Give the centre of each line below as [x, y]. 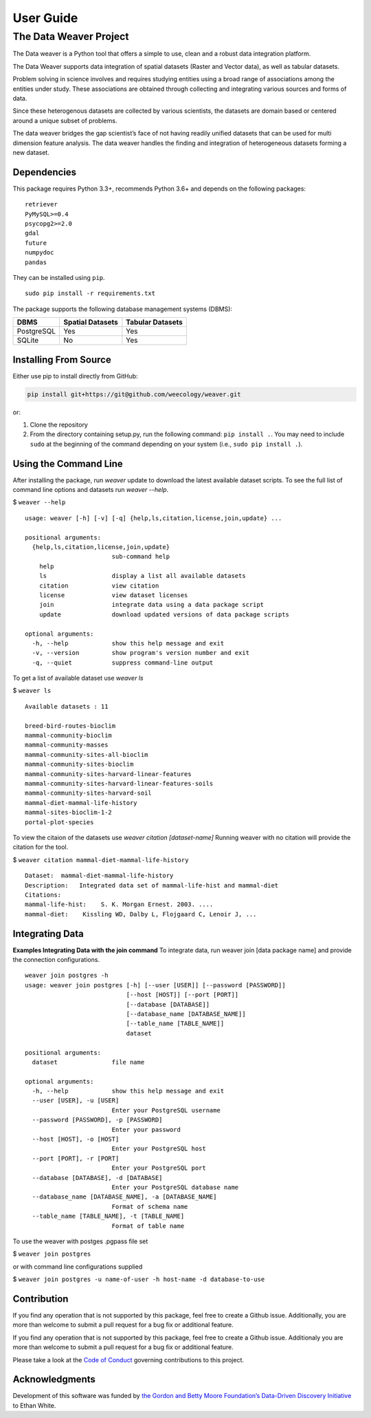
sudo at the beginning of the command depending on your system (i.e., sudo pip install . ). [166, 444]
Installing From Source [62, 359]
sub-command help [141, 557]
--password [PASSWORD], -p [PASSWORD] [97, 1120]
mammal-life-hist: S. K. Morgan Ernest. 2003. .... [119, 904]
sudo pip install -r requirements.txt [90, 293]
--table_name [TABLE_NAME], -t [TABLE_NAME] [108, 1216]
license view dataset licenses [113, 595]
